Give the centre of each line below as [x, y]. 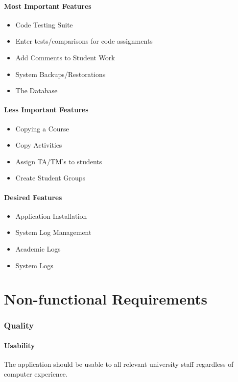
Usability [20, 345]
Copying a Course [42, 128]
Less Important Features [46, 110]
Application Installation [51, 216]
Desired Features [33, 197]
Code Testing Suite [44, 24]
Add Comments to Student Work [65, 57]
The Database [36, 90]
